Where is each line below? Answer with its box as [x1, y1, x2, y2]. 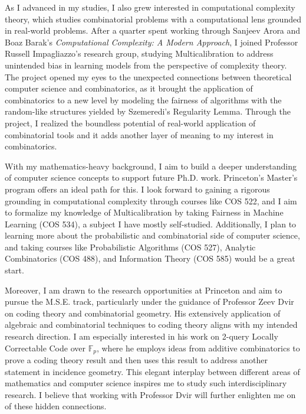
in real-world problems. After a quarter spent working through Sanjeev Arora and [5, 24, 301, 37]
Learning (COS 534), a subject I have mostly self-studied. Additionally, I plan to [5, 217, 297, 230]
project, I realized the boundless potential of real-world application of [5, 116, 256, 129]
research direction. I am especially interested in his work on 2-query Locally [5, 330, 278, 343]
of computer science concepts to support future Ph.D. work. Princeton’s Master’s [5, 171, 298, 184]
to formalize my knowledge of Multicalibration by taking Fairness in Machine [5, 206, 284, 219]
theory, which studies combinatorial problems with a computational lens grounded [5, 12, 301, 25]
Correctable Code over [5, 341, 85, 354]
